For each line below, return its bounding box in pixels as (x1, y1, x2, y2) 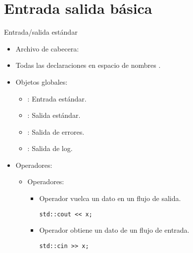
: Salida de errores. (27, 126, 85, 137)
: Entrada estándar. (27, 93, 87, 103)
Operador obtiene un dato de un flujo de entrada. (39, 225, 190, 235)
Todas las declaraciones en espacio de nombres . (15, 60, 161, 70)
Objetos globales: (15, 76, 68, 87)
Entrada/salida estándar (4, 27, 78, 37)
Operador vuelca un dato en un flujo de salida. (39, 193, 181, 203)
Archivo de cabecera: (15, 43, 79, 53)
